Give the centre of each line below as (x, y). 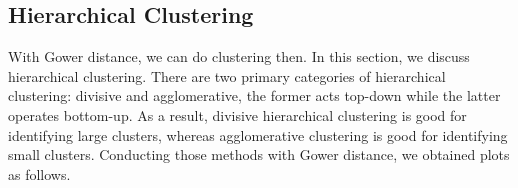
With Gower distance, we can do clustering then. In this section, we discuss (239, 56)
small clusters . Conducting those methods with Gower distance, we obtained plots (259, 154)
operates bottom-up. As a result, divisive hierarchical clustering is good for (237, 114)
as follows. (39, 173)
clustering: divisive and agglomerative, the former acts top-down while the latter (254, 95)
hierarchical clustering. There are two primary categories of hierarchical (227, 75)
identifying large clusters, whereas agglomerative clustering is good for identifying (258, 134)
